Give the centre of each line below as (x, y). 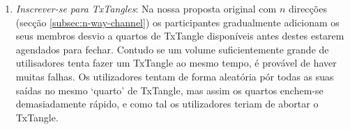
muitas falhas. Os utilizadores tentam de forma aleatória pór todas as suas (175, 76)
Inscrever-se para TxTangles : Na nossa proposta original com (146, 8)
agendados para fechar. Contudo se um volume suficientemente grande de (172, 49)
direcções (307, 8)
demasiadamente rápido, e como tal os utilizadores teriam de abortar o (167, 104)
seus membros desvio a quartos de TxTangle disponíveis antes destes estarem (180, 36)
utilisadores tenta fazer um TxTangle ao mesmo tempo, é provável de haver (176, 63)
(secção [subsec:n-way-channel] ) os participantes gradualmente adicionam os (177, 22)
